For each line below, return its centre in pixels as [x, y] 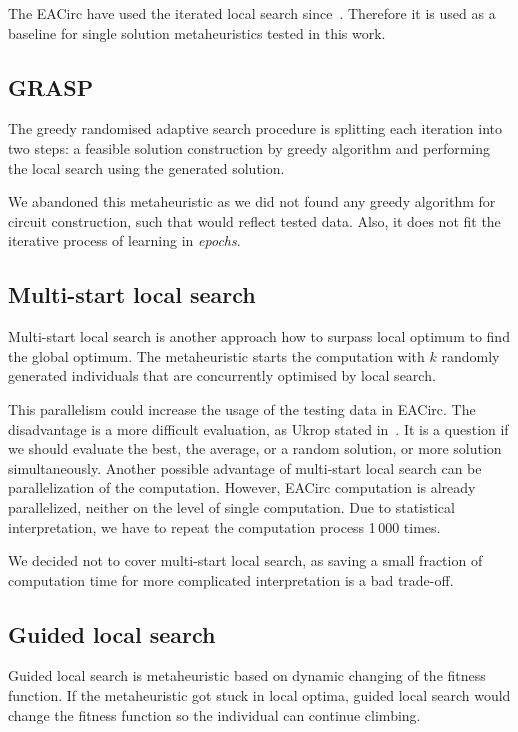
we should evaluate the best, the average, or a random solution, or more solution [255, 448]
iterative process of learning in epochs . [124, 240]
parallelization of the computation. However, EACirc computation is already [242, 487]
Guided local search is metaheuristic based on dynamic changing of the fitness [247, 675]
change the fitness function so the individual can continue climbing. [214, 714]
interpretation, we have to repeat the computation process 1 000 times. [224, 526]
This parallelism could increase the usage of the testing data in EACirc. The [242, 408]
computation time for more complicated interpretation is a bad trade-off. [231, 579]
